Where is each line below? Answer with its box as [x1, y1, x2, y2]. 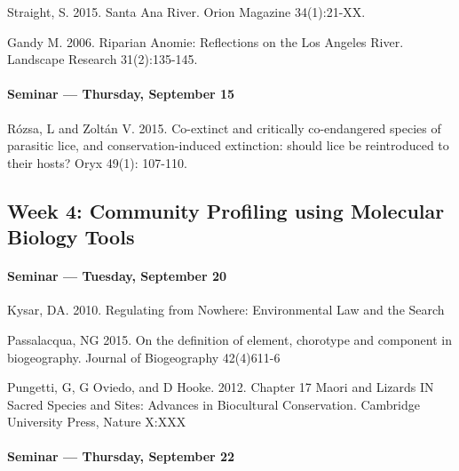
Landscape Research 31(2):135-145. [7, 50, 198, 68]
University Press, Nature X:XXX [7, 412, 186, 431]
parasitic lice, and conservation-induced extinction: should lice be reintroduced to [7, 136, 449, 155]
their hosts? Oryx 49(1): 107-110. [7, 153, 187, 172]
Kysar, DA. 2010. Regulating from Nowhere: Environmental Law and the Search [7, 300, 445, 319]
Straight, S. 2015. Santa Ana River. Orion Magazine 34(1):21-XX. [7, 3, 366, 20]
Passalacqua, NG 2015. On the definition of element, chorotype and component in [7, 330, 453, 348]
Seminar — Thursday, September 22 [7, 447, 235, 466]
